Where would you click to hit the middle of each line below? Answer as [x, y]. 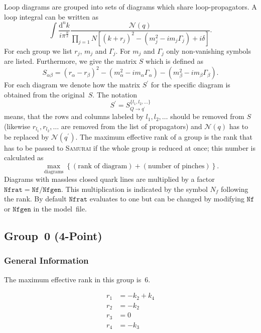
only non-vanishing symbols [209, 50]
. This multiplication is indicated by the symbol [134, 189]
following [235, 189]
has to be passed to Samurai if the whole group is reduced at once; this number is [130, 147]
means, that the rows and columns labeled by [74, 116]
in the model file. [60, 209]
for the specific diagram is [190, 85]
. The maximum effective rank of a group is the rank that [164, 136]
